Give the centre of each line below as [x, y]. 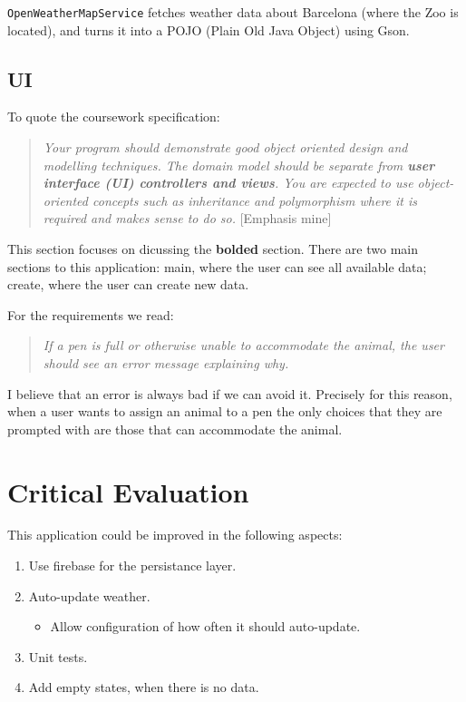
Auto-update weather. [89, 595]
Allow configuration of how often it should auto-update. [205, 626]
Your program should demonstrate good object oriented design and [225, 147]
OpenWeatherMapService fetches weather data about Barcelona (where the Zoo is [233, 12]
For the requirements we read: [91, 314]
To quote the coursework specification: [114, 117]
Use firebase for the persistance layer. [132, 565]
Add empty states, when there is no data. [144, 687]
